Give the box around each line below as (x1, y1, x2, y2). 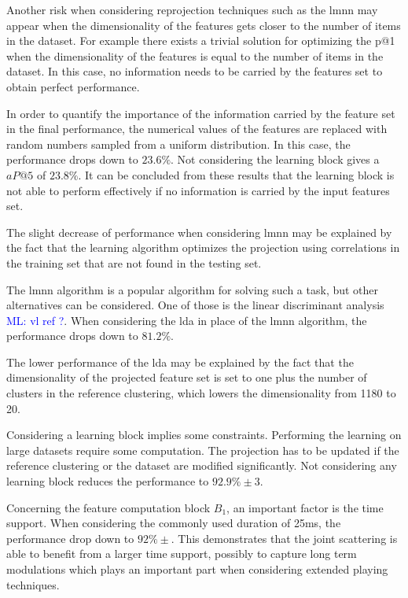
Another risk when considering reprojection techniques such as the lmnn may (6, 2, 378, 17)
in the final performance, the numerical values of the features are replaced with (6, 120, 388, 137)
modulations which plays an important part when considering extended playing (6, 561, 388, 577)
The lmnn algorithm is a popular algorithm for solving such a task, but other (6, 281, 379, 297)
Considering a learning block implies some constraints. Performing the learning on (6, 426, 402, 443)
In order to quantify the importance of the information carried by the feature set (6, 105, 395, 121)
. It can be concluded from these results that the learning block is (78, 166, 395, 183)
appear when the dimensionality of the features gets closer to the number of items (6, 17, 401, 33)
